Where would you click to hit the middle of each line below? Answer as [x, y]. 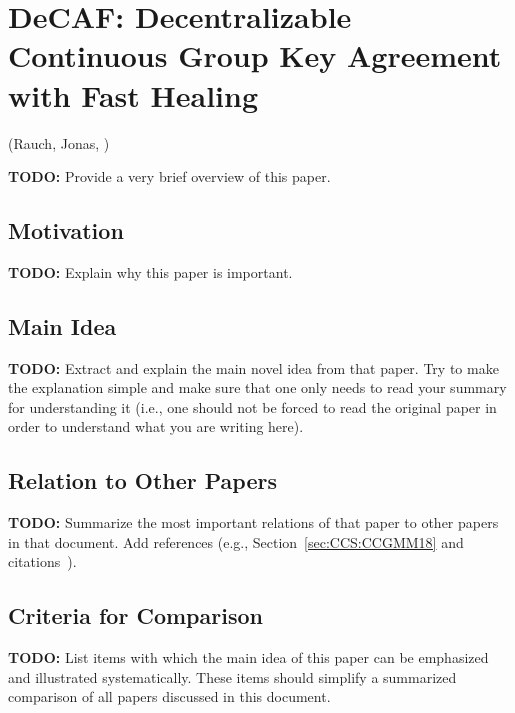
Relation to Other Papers [142, 480]
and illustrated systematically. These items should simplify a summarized [232, 676]
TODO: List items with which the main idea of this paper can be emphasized [248, 657]
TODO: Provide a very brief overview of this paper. [169, 176]
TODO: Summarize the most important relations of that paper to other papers [253, 522]
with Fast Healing [133, 94]
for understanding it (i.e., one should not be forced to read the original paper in [252, 406]
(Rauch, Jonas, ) [59, 142]
